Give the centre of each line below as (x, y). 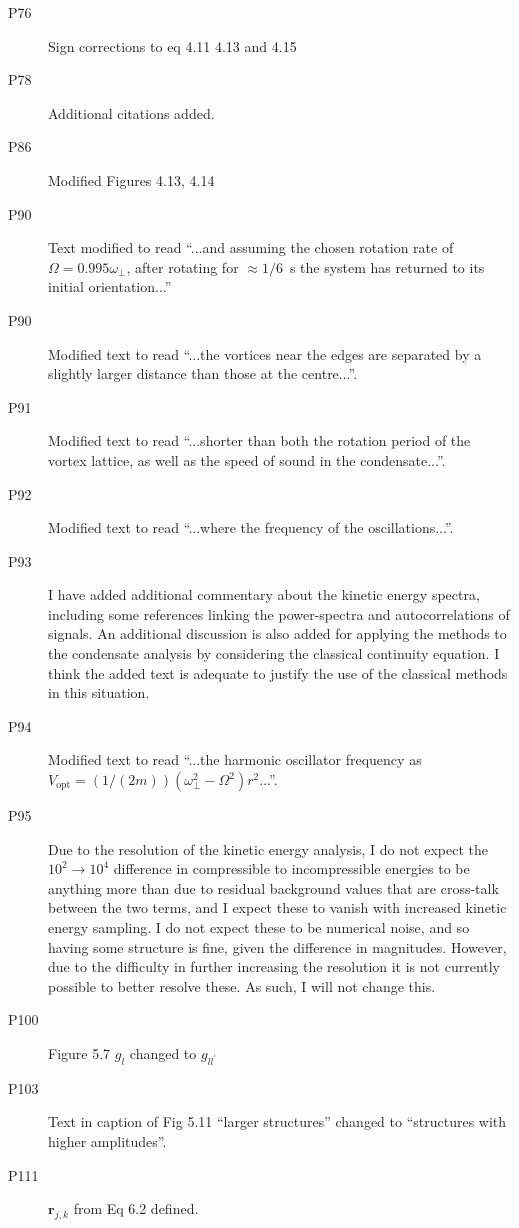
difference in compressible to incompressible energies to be (291, 868)
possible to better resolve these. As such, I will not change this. (242, 985)
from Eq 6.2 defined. (136, 1208)
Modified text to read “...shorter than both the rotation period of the (259, 440)
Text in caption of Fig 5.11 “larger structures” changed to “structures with (277, 1121)
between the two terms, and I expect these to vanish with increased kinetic (277, 907)
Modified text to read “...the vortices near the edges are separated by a (265, 353)
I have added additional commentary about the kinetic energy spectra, (264, 594)
